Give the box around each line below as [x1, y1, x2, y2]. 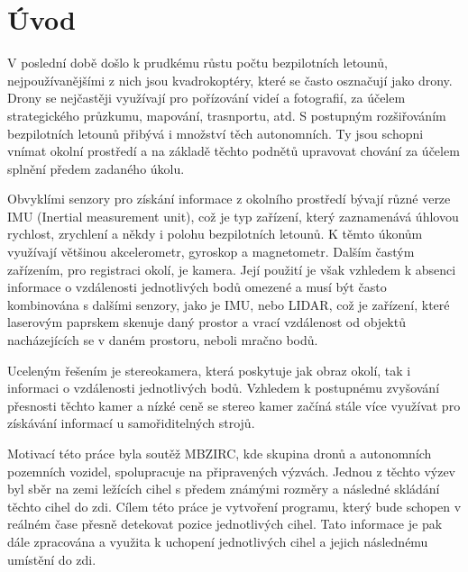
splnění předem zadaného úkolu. [7, 159, 185, 177]
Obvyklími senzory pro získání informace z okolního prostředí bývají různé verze [7, 189, 451, 208]
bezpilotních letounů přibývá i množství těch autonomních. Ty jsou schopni [7, 123, 424, 142]
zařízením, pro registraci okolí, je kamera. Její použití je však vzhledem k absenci [7, 259, 456, 278]
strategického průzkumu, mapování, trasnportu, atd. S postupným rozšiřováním [7, 105, 446, 124]
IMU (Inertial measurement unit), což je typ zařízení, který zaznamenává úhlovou [7, 206, 459, 225]
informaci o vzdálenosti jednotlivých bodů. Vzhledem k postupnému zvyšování [7, 378, 440, 397]
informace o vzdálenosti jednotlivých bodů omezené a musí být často [7, 277, 387, 296]
